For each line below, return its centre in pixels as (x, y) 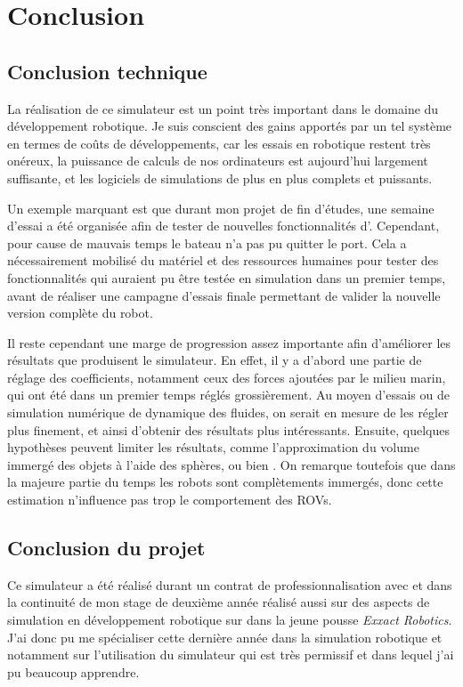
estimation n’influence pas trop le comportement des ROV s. (170, 500)
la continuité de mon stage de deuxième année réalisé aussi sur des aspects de (219, 602)
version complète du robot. (80, 313)
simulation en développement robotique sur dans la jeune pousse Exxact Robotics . (230, 620)
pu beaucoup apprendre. (73, 671)
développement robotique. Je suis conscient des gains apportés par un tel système (230, 126)
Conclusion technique (107, 71)
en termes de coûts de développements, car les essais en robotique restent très (219, 143)
